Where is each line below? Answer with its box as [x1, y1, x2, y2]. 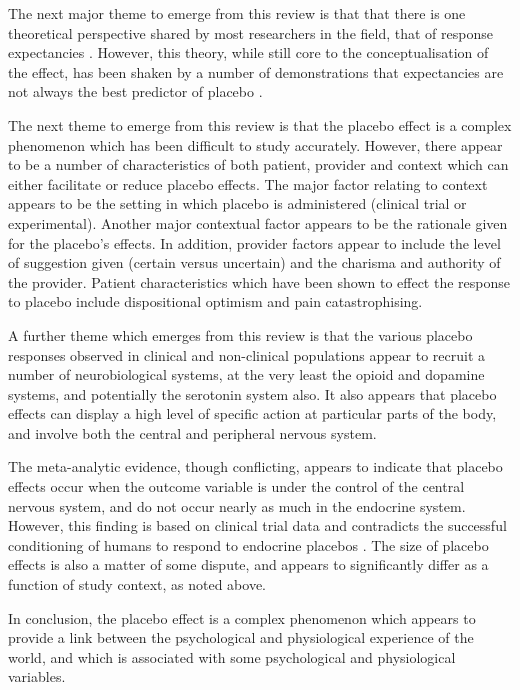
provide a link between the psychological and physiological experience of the [8, 627, 474, 648]
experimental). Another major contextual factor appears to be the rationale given [8, 212, 508, 233]
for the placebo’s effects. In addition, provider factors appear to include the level [8, 232, 501, 253]
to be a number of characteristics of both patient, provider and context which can [8, 154, 509, 175]
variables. [8, 666, 66, 687]
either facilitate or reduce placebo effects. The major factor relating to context [8, 173, 488, 194]
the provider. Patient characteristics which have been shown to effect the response [8, 271, 510, 292]
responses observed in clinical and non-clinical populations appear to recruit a [8, 344, 486, 365]
